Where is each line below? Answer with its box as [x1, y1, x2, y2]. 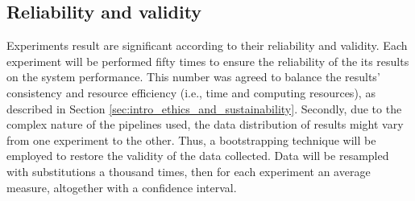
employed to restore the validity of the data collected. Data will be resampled [6, 147, 389, 164]
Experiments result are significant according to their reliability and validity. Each [6, 37, 408, 54]
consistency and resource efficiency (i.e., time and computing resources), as [6, 84, 376, 100]
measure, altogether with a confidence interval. [6, 178, 237, 195]
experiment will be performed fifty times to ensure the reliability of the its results [6, 52, 409, 69]
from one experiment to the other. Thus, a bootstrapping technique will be [6, 131, 376, 148]
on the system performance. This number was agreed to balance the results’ [6, 68, 380, 85]
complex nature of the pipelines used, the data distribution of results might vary [6, 116, 404, 133]
